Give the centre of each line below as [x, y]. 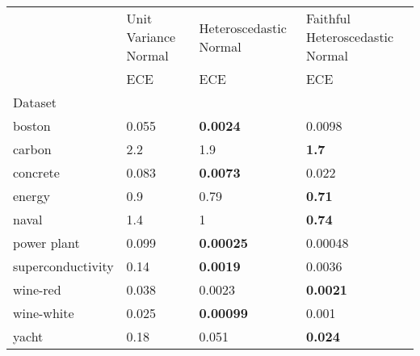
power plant [46, 243]
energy [31, 196]
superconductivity [63, 266]
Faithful [328, 18]
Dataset [35, 102]
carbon [32, 149]
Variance [151, 37]
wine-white [44, 313]
